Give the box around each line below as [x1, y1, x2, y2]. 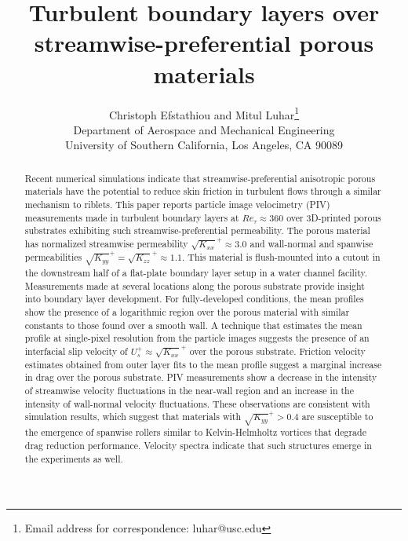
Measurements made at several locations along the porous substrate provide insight [24, 279, 365, 292]
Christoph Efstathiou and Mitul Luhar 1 [108, 104, 300, 122]
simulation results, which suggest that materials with [24, 410, 242, 423]
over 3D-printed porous [286, 210, 381, 224]
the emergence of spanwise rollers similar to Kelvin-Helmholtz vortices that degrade [24, 426, 366, 439]
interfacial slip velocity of [24, 344, 128, 357]
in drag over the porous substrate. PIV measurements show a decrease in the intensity [24, 371, 377, 384]
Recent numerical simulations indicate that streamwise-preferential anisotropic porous [24, 171, 376, 185]
